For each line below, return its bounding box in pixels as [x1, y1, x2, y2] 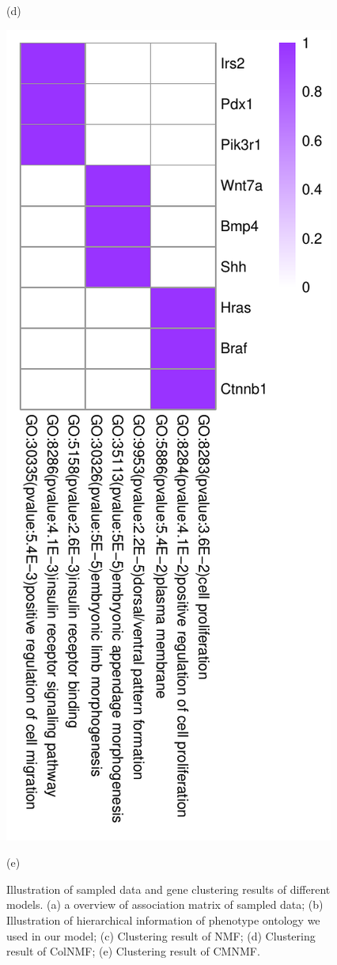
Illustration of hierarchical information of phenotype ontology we [6, 911, 320, 928]
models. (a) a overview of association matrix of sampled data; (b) [6, 896, 324, 913]
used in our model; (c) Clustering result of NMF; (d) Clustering [6, 927, 316, 944]
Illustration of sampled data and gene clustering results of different [6, 880, 331, 897]
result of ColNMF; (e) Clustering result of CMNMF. [6, 943, 260, 959]
